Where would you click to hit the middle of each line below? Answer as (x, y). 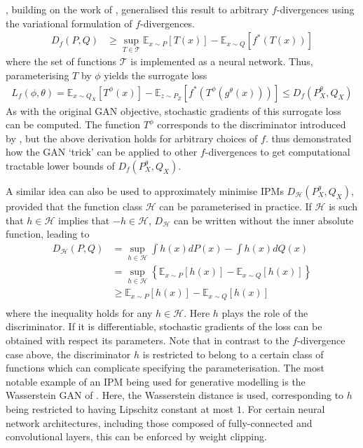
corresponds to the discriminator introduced (252, 124)
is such (343, 206)
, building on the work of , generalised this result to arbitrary (137, 9)
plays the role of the (265, 312)
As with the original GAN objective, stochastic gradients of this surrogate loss (173, 110)
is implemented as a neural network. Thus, (222, 61)
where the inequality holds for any (79, 312)
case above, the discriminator (68, 354)
